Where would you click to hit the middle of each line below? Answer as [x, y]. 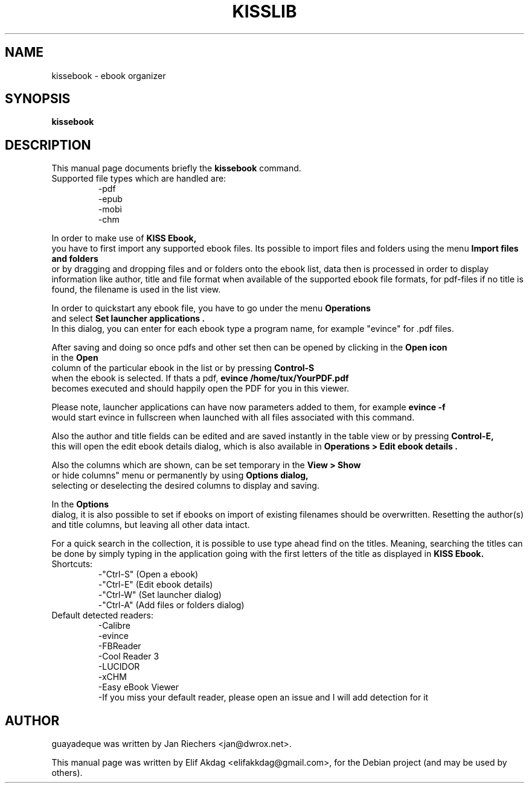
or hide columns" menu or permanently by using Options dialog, [180, 475]
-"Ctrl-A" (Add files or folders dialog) [171, 605]
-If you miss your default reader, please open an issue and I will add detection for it [263, 697]
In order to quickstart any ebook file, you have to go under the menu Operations [211, 308]
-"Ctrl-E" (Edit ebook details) [155, 585]
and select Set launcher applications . [128, 319]
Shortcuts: [72, 564]
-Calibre [114, 626]
